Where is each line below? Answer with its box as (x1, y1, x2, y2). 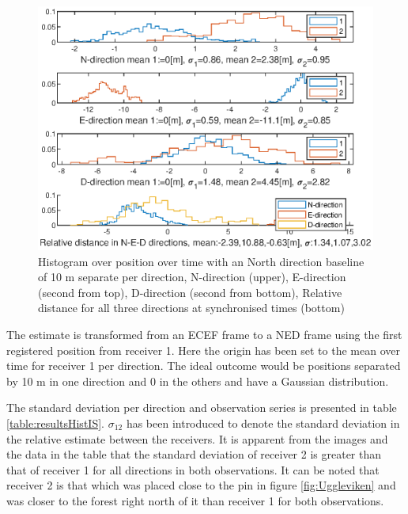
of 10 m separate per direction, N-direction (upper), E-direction (38, 268, 346, 285)
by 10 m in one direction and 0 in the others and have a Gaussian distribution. (6, 372, 389, 389)
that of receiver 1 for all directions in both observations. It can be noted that (6, 461, 380, 478)
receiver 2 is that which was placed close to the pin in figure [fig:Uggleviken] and (6, 477, 396, 493)
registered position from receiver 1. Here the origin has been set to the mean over (6, 341, 400, 358)
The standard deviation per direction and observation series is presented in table (6, 399, 397, 416)
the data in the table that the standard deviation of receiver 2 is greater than (6, 446, 382, 463)
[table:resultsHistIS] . (6, 415, 104, 431)
